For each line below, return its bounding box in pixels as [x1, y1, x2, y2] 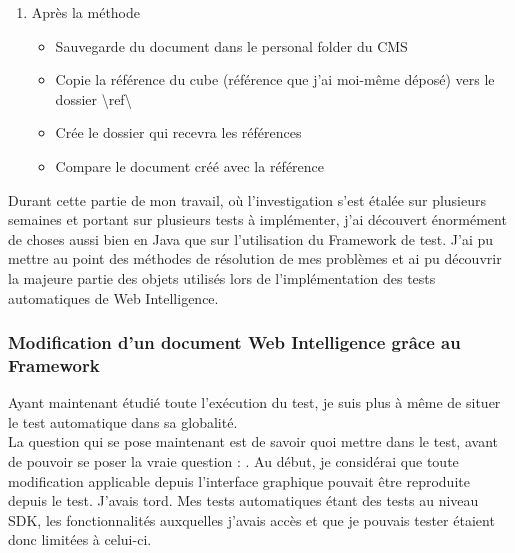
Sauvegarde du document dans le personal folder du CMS [55, 35, 408, 56]
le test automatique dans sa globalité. [8, 411, 238, 432]
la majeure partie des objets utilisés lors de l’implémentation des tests [8, 267, 436, 288]
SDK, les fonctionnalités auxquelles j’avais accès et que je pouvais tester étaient [8, 509, 495, 530]
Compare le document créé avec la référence [55, 155, 325, 176]
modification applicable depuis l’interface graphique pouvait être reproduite [8, 470, 470, 491]
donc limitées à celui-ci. [8, 529, 152, 550]
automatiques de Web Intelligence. [8, 287, 219, 308]
